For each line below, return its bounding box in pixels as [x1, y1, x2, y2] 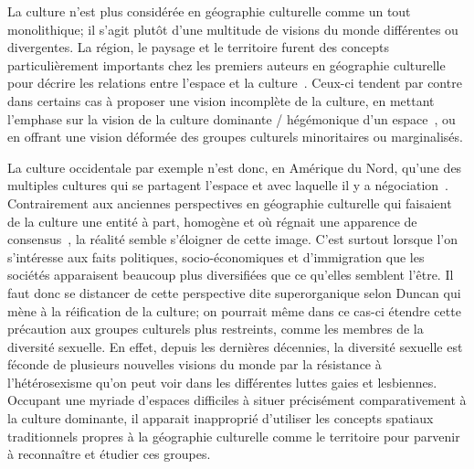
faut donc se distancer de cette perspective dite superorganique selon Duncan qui [7, 282, 461, 302]
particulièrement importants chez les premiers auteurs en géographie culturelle [7, 55, 446, 74]
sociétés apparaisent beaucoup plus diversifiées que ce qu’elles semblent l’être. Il [7, 265, 454, 284]
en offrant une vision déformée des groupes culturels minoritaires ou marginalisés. [7, 127, 463, 146]
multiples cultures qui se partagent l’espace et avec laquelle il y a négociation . [7, 176, 448, 195]
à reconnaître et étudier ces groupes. [7, 444, 211, 464]
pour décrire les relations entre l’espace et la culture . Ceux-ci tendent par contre [7, 73, 462, 92]
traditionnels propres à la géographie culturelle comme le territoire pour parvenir [7, 426, 460, 445]
